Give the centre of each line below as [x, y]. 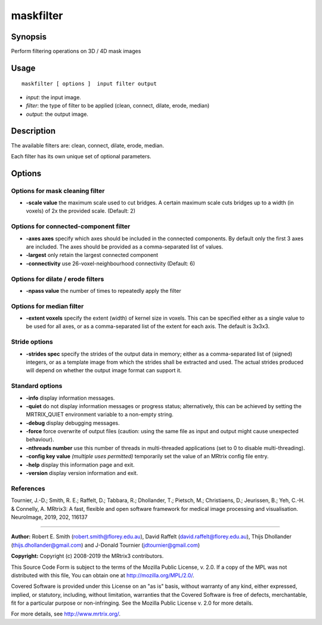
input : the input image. [54, 97]
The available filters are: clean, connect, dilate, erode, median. [87, 145]
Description [33, 131]
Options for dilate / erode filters [58, 279]
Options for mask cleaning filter [58, 191]
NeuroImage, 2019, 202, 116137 [49, 517]
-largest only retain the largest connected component [92, 255]
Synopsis [29, 37]
